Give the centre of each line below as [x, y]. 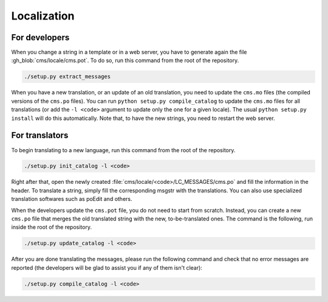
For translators [40, 135]
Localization [43, 16]
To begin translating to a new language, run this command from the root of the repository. [123, 150]
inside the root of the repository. [52, 227]
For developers [40, 37]
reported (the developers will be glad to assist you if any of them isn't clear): [107, 267]
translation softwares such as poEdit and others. [72, 199]
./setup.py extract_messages [67, 77]
